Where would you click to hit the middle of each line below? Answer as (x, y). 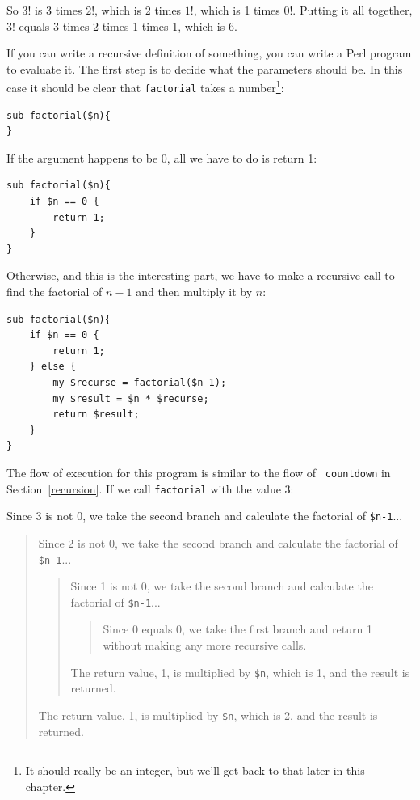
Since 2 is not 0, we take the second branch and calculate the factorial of (218, 542)
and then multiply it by (194, 292)
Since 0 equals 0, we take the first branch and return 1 (237, 629)
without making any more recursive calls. (205, 645)
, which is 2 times (138, 10)
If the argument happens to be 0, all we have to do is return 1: (162, 157)
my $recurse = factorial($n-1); (140, 383)
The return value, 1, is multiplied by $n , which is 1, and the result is (240, 672)
